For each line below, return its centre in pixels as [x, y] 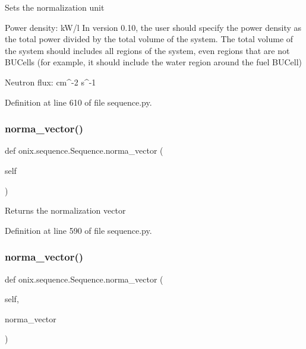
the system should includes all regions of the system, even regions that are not [147, 50]
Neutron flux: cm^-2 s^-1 [51, 82]
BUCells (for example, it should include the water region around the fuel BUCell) [154, 62]
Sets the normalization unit [55, 7]
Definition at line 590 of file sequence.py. [78, 230]
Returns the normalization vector [65, 210]
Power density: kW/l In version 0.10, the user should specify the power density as [153, 27]
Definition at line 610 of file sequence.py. [78, 102]
